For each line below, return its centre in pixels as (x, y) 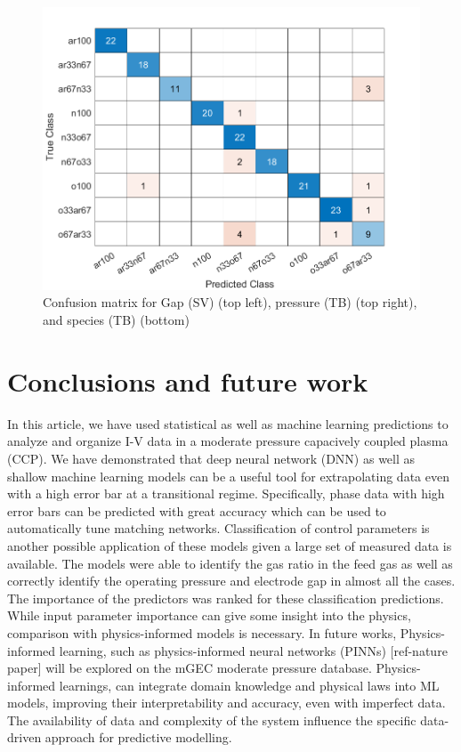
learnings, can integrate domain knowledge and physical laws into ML (249, 685)
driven (24, 737)
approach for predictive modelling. (138, 737)
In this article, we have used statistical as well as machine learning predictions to (228, 423)
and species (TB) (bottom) (116, 320)
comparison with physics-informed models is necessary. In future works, (202, 632)
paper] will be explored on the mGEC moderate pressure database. (190, 668)
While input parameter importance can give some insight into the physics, (209, 615)
